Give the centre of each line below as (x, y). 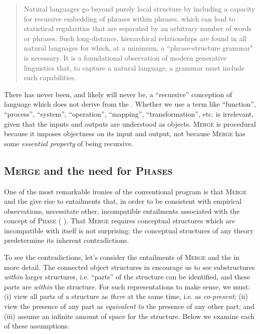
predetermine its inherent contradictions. (67, 240)
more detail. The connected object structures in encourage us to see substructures (129, 267)
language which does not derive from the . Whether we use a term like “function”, (130, 104)
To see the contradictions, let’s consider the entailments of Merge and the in (122, 257)
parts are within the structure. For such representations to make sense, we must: (127, 286)
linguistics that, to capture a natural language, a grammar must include (134, 67)
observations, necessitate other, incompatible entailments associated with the (122, 211)
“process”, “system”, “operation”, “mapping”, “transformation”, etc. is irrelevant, (129, 113)
